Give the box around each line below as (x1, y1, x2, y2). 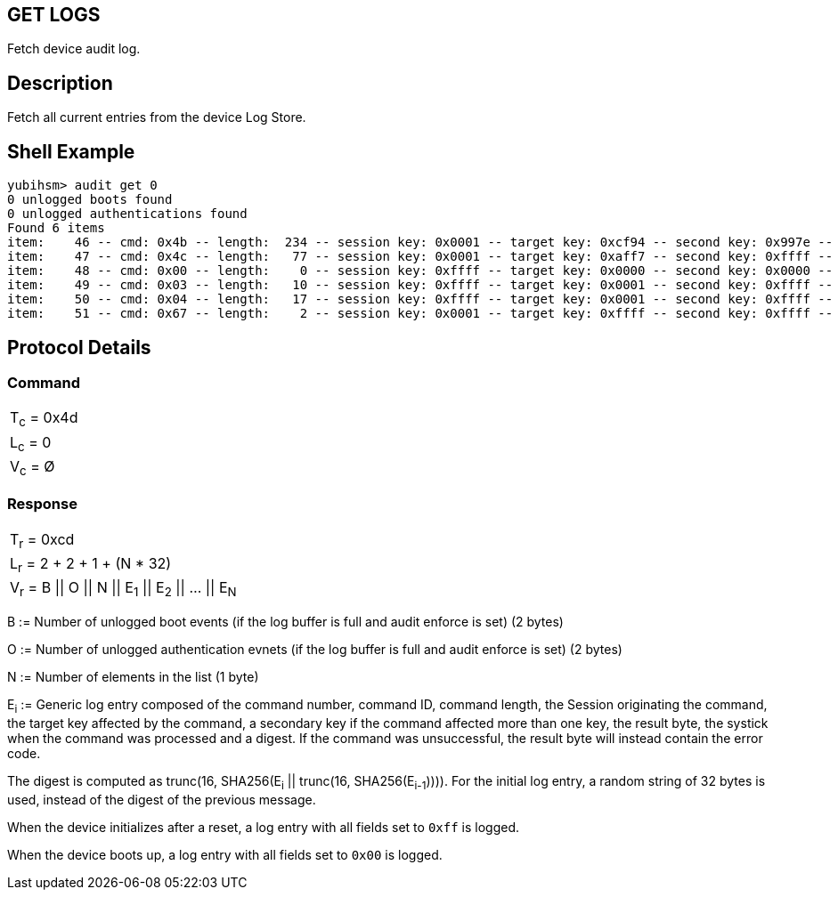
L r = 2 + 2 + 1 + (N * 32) (10, 554, 172, 576)
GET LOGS (7, 4, 101, 26)
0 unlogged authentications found (7, 206, 248, 222)
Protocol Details (7, 335, 151, 359)
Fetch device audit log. (7, 41, 141, 57)
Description (7, 71, 113, 94)
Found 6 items (7, 221, 105, 236)
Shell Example (7, 140, 135, 163)
